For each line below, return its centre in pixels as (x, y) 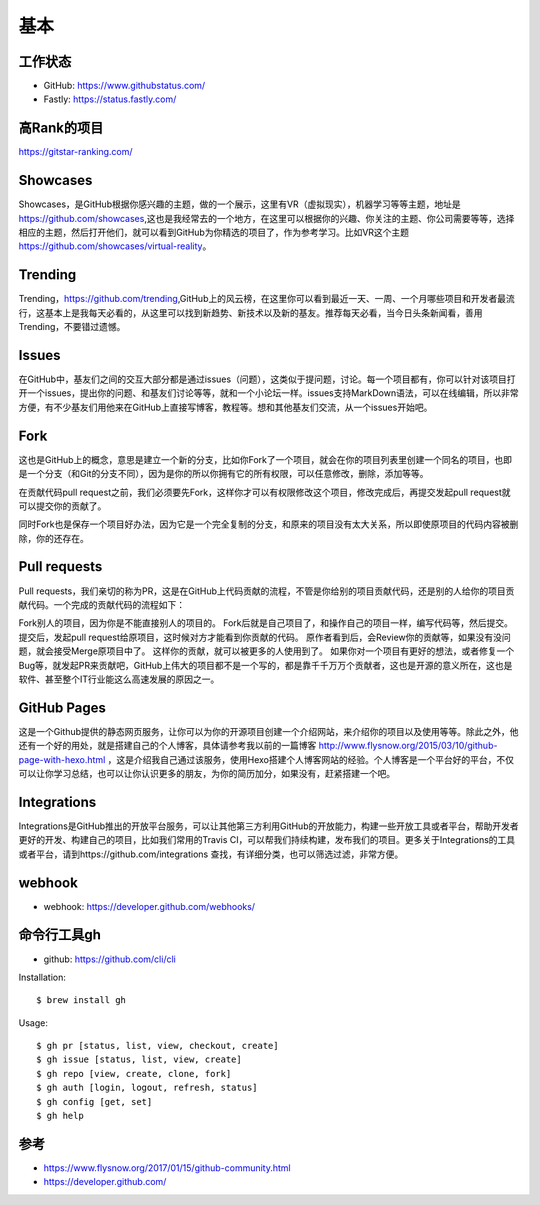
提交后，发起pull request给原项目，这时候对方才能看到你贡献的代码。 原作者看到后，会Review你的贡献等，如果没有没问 (265, 637)
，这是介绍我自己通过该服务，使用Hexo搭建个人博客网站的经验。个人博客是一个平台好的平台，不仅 (311, 759)
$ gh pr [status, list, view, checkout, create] (157, 1046)
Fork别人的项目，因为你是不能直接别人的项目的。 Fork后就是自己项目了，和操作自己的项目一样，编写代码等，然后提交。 (266, 623)
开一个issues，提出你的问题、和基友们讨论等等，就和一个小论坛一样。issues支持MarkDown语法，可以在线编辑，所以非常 (268, 393)
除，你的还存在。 (53, 538)
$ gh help (60, 1116)
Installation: (42, 977)
